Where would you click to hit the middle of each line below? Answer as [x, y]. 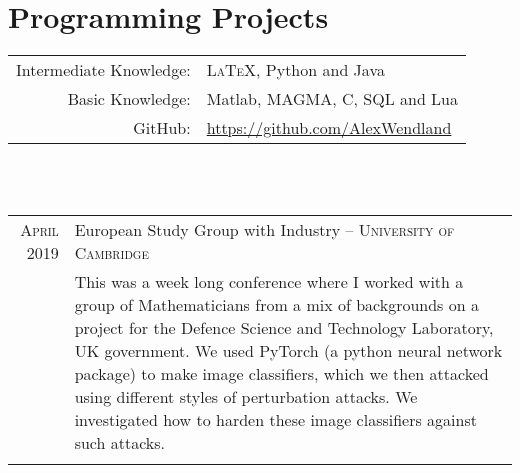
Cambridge [111, 253]
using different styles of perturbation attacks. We [246, 397]
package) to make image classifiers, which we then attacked [281, 374]
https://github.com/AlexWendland [329, 128]
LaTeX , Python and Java [295, 70]
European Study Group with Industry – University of [264, 230]
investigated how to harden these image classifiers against [275, 420]
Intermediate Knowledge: [103, 70]
